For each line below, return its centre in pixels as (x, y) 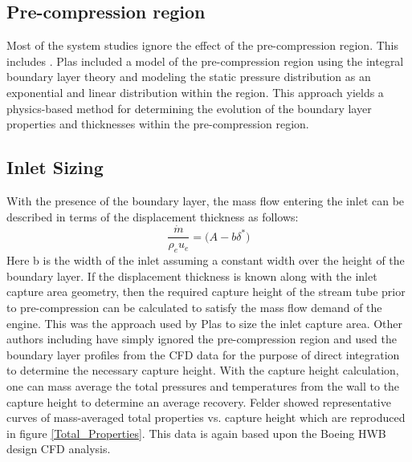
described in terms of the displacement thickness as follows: (153, 216)
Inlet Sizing (55, 167)
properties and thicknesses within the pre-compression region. (158, 124)
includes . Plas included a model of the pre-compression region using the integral (205, 61)
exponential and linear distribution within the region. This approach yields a (195, 92)
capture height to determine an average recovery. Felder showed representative (199, 401)
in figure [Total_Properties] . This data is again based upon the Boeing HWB (196, 433)
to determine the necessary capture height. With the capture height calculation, (203, 370)
